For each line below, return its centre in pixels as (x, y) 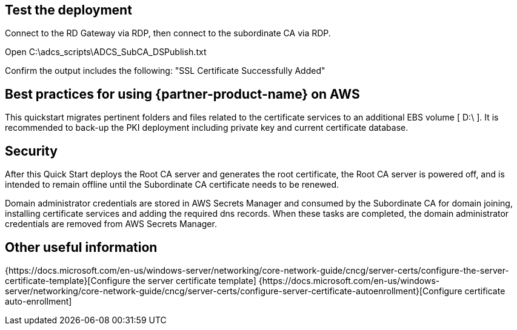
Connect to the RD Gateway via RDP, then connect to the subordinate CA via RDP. (168, 33)
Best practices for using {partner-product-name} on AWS (182, 94)
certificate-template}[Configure (68, 280)
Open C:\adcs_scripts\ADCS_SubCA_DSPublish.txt (106, 52)
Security (31, 151)
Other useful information (81, 247)
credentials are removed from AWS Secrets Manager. (111, 224)
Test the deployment (68, 10)
